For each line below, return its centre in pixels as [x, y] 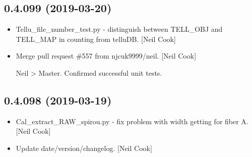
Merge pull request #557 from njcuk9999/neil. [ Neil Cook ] [106, 56]
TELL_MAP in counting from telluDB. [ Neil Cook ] [96, 39]
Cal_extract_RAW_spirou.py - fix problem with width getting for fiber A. [132, 121]
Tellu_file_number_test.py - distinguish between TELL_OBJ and [119, 29]
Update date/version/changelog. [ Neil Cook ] [84, 148]
